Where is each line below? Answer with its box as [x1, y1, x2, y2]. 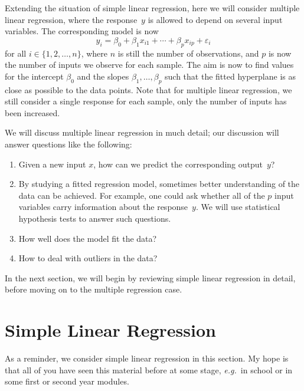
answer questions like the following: [5, 137, 132, 150]
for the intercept [5, 70, 64, 82]
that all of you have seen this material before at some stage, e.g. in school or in [5, 363, 293, 376]
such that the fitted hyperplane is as [165, 70, 296, 82]
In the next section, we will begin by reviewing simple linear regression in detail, [5, 271, 296, 284]
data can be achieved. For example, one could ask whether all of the [18, 189, 265, 201]
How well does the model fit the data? [18, 232, 157, 244]
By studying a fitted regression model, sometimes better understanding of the [18, 178, 300, 190]
